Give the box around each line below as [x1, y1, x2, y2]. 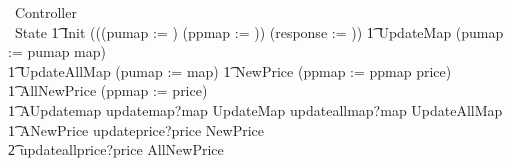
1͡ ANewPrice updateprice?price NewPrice [8, 119, 265, 140]
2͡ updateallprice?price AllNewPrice [8, 139, 224, 160]
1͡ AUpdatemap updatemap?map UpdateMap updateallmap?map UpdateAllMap [8, 99, 503, 120]
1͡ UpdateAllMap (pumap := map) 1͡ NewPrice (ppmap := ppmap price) [8, 60, 452, 81]
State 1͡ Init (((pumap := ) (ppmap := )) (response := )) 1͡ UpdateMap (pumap [14, 21, 504, 42]
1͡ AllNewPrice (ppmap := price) [8, 80, 208, 101]
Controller [14, 2, 77, 22]
